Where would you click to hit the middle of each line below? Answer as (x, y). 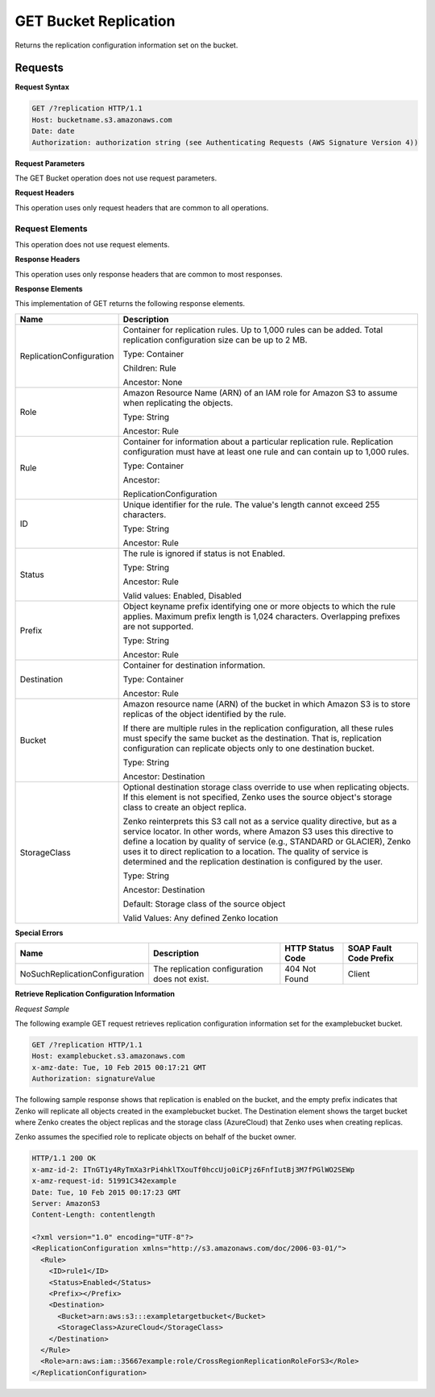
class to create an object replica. (185, 807)
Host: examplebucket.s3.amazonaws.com (108, 1056)
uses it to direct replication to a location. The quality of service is (246, 852)
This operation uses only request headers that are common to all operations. (142, 207)
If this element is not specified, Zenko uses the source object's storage (257, 797)
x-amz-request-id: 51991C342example (104, 1181)
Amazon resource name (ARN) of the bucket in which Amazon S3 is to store (267, 703)
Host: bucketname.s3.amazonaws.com (102, 120)
